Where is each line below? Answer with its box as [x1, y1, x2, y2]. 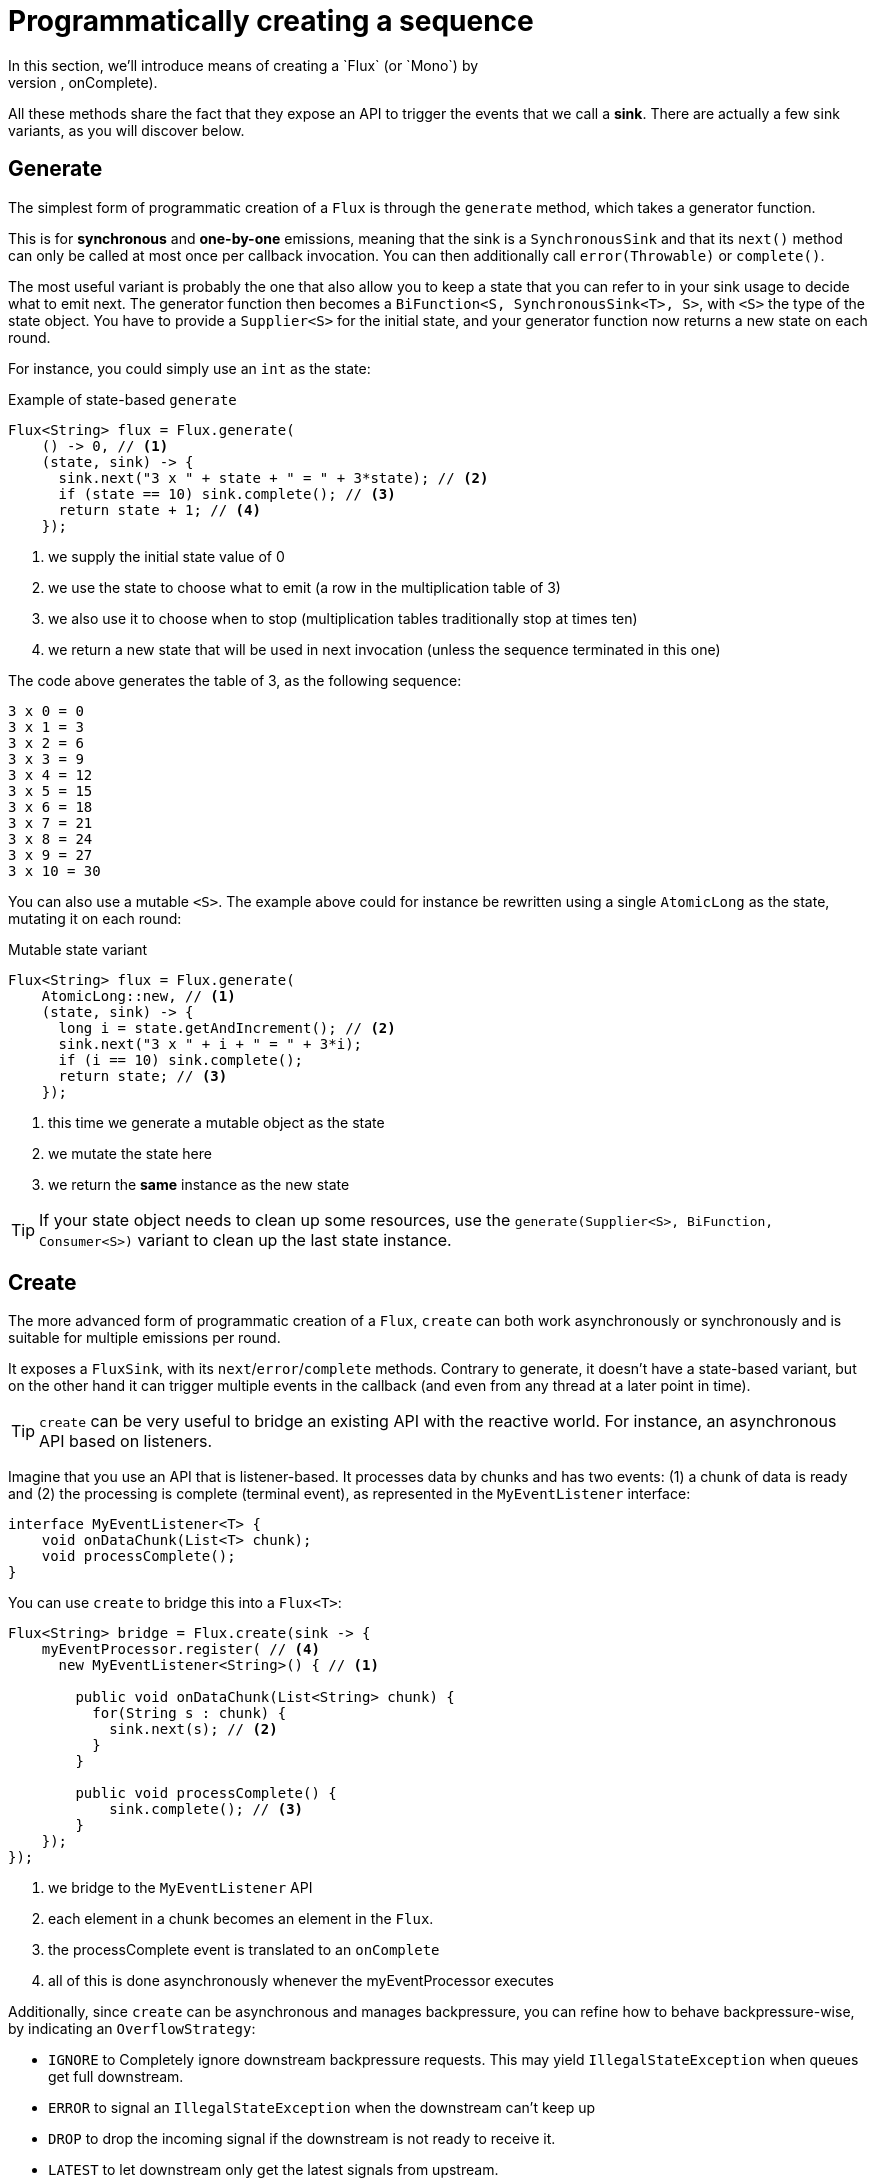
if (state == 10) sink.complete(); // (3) [58, 485, 396, 502]
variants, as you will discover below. [8, 121, 245, 139]
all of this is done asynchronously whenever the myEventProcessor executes [48, 1972, 554, 1990]
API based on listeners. [39, 1431, 213, 1452]
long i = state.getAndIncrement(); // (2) [58, 1019, 396, 1036]
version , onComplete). [8, 73, 158, 91]
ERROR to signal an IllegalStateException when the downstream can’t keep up [48, 2099, 596, 2117]
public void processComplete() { [75, 1785, 337, 1802]
